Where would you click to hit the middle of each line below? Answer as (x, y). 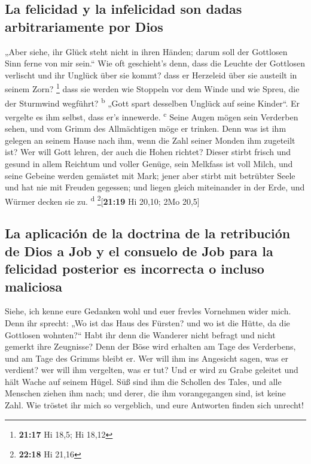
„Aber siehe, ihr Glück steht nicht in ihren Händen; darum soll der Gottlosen (146, 51)
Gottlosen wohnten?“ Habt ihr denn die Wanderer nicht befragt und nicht (140, 334)
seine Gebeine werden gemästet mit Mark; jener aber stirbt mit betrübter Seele (150, 175)
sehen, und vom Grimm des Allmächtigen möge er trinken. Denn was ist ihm (146, 128)
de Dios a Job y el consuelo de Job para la (139, 251)
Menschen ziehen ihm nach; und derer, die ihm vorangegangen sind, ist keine (145, 393)
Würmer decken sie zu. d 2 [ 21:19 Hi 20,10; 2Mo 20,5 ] (102, 200)
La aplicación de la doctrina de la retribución (148, 233)
